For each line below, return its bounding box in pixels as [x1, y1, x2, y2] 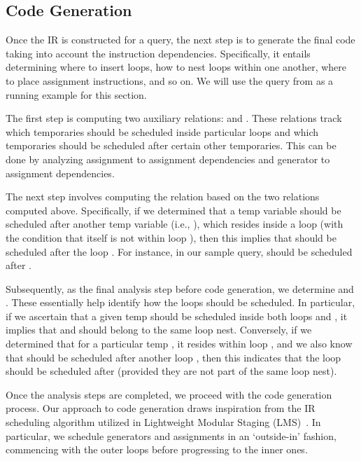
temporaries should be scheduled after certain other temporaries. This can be [6, 138, 337, 153]
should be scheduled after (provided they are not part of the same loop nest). [6, 364, 337, 378]
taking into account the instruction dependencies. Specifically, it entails [6, 46, 311, 60]
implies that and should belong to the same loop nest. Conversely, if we [6, 322, 312, 337]
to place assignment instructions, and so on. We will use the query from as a [6, 73, 334, 88]
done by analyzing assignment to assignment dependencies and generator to [6, 151, 330, 166]
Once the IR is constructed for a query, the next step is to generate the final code [6, 32, 355, 47]
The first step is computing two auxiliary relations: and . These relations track [6, 111, 342, 125]
